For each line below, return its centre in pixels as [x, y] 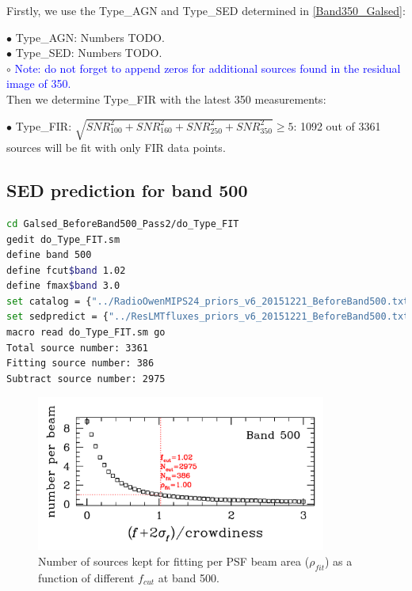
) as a [338, 561]
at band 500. [189, 577]
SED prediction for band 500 [127, 190]
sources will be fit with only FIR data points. [116, 148]
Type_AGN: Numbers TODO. [90, 37]
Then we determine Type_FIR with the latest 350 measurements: [166, 98]
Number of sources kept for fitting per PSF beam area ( [174, 561]
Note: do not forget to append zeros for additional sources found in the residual [208, 68]
